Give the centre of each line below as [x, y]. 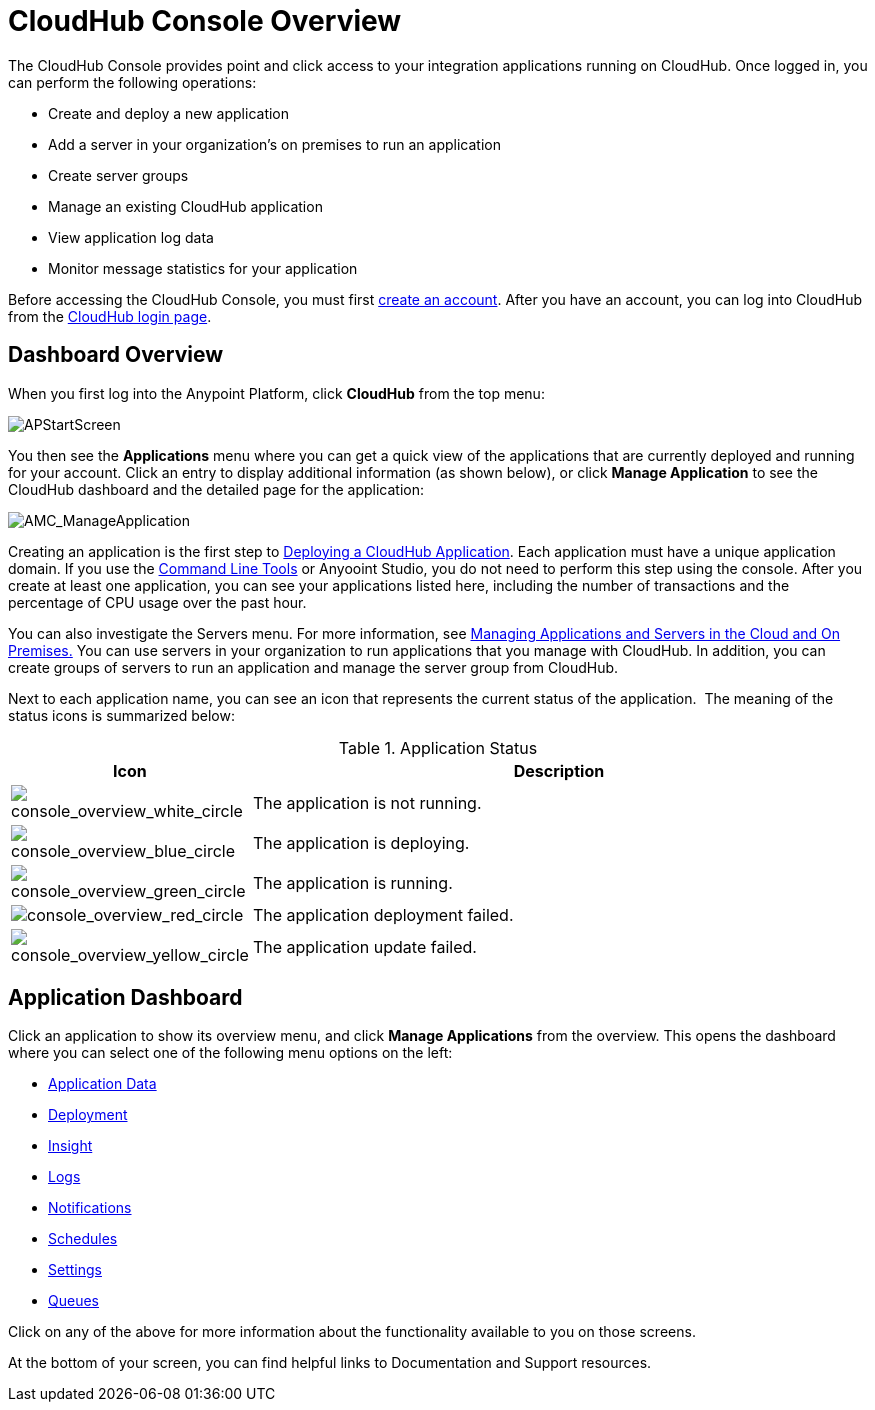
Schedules [83, 1239]
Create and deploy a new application [169, 113]
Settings [75, 1270]
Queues [73, 1301]
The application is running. [352, 882]
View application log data [131, 237]
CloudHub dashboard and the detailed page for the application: [216, 489]
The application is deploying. [361, 842]
